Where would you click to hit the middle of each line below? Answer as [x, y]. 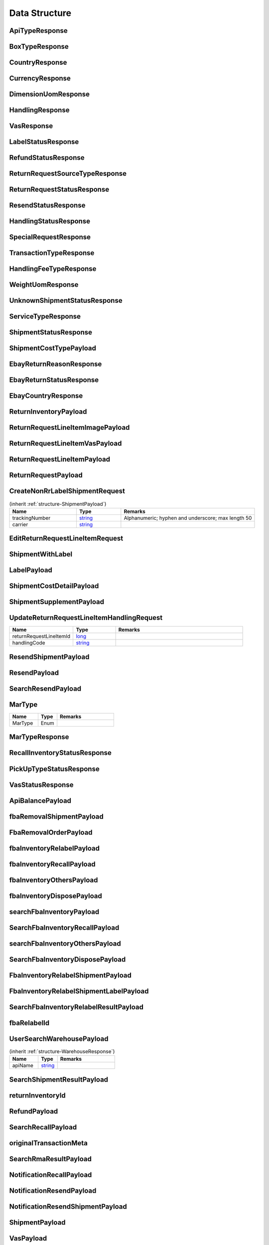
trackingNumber [31, 518]
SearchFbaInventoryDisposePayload [67, 959]
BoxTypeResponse [39, 47]
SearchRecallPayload [43, 1127]
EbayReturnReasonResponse [56, 364]
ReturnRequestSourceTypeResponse [68, 174]
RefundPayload [34, 1111]
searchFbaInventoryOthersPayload [65, 943]
